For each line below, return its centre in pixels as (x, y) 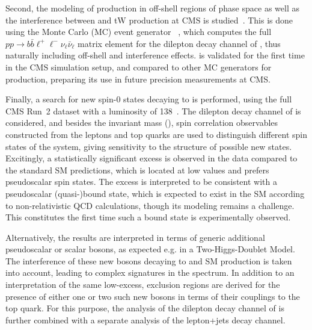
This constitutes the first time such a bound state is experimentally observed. (148, 217)
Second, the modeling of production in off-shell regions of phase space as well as (152, 8)
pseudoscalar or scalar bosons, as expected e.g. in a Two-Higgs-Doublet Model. (150, 249)
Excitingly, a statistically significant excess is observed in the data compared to (151, 158)
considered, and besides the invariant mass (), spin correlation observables (142, 123)
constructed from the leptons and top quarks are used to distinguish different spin (157, 134)
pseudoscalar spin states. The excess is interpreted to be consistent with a (141, 182)
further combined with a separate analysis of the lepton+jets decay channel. (145, 319)
